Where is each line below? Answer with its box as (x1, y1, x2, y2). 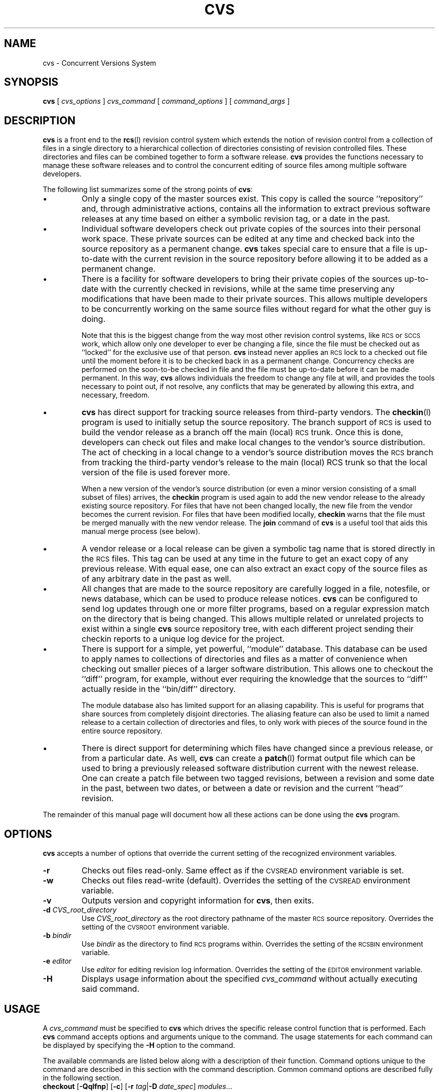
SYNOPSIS (4, 76, 59, 89)
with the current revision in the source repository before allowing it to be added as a (111, 254, 428, 264)
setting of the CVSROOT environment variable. (81, 923, 230, 932)
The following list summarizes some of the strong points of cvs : (43, 185, 253, 194)
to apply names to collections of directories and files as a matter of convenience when (82, 654, 407, 664)
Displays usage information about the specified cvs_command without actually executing (81, 974, 418, 984)
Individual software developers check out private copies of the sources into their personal (82, 224, 421, 234)
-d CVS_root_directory (43, 905, 117, 915)
